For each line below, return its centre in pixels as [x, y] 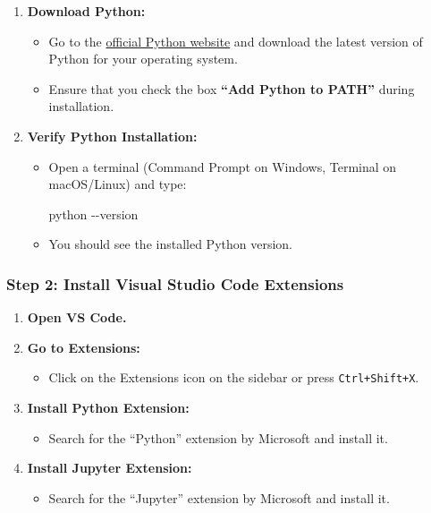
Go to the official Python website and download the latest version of [236, 41]
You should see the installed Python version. [170, 244]
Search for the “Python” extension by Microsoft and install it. [218, 437]
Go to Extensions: [84, 347]
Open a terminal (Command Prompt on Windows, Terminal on [223, 166]
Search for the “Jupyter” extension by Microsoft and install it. [219, 497]
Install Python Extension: [108, 407]
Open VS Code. [77, 317]
